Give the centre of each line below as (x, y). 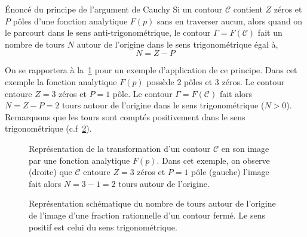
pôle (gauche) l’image (230, 172)
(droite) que (50, 172)
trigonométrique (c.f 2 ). (48, 128)
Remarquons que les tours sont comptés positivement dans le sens (125, 116)
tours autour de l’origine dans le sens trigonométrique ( (163, 105)
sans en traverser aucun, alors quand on (230, 21)
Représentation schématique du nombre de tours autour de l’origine (152, 203)
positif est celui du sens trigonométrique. (103, 227)
